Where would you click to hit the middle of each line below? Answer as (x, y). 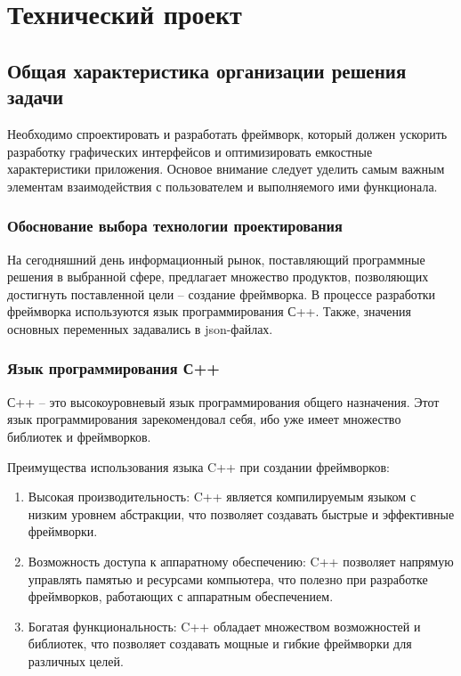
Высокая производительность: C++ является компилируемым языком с (222, 497)
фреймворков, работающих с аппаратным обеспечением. (181, 596)
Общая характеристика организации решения (207, 70)
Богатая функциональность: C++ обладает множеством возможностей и (224, 626)
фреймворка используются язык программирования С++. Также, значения (209, 311)
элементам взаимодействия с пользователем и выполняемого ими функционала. (222, 186)
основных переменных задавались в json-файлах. (140, 328)
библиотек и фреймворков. (79, 436)
